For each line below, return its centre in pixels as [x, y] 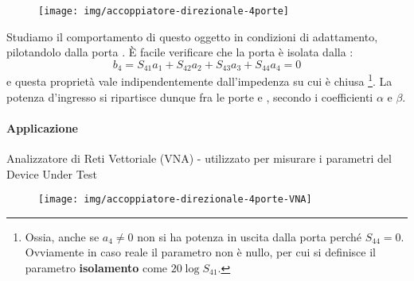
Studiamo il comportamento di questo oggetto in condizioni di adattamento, [192, 36]
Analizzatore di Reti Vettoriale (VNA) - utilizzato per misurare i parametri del [199, 158]
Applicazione [42, 127]
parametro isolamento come [96, 267]
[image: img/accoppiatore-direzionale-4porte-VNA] [175, 200]
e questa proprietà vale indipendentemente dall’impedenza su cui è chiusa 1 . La [199, 80]
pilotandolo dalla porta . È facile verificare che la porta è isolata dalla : [180, 52]
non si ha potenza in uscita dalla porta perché [250, 236]
